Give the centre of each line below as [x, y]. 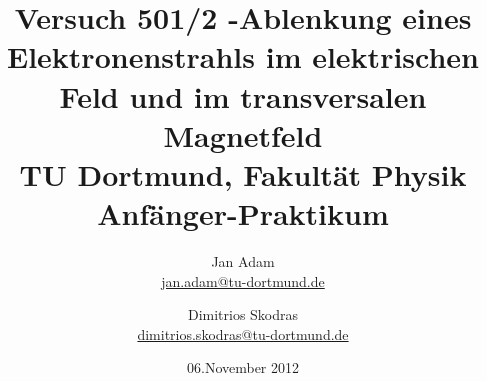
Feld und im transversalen [243, 95]
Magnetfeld [243, 134]
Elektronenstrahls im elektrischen [243, 56]
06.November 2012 [243, 367]
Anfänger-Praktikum [243, 213]
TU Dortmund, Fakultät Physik [243, 173]
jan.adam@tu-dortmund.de [243, 280]
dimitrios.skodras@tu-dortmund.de [243, 333]
